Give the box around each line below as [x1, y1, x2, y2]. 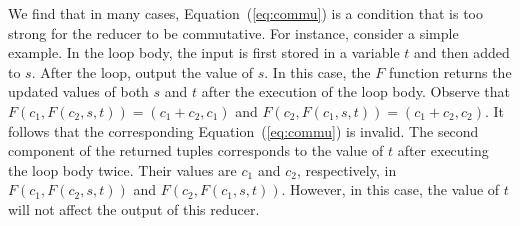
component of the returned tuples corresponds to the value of [8, 140, 384, 161]
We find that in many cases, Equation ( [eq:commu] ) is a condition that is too [8, 3, 483, 23]
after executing [397, 140, 489, 161]
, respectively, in [296, 159, 397, 180]
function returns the [388, 61, 512, 82]
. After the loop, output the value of [31, 61, 254, 82]
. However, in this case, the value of [281, 179, 500, 200]
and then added [414, 42, 510, 63]
